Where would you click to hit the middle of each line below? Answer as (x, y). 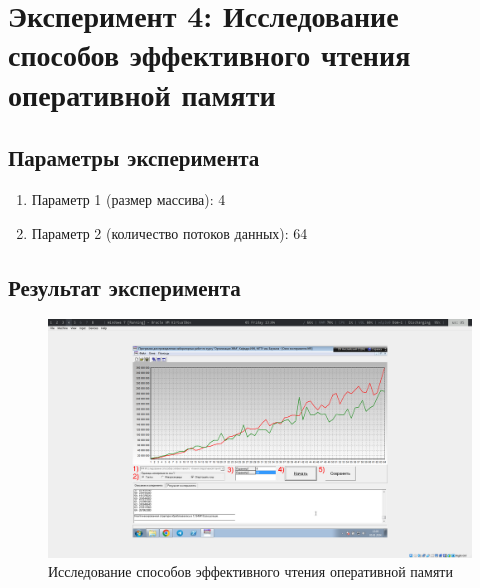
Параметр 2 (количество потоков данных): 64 (169, 232)
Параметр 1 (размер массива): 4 (128, 198)
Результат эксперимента (124, 286)
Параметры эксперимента (134, 157)
